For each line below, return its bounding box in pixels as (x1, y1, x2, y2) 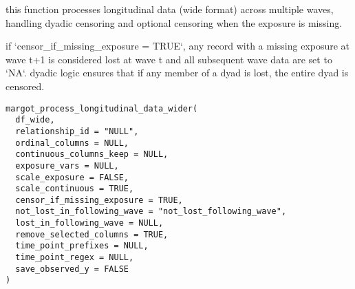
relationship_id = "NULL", (15, 126, 139, 136)
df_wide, (15, 115, 55, 125)
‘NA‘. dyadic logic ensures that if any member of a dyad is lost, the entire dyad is (6, 65, 349, 80)
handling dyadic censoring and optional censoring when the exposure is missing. (6, 15, 343, 30)
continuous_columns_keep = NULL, (15, 149, 169, 160)
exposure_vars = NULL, (15, 160, 119, 171)
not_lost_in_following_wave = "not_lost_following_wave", (15, 206, 287, 217)
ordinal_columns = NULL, (15, 138, 129, 148)
